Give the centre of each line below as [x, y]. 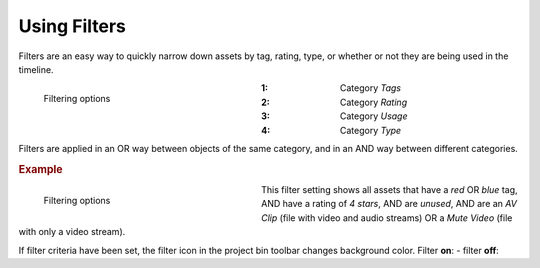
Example [41, 169]
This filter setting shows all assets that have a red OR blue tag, [390, 189]
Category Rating [374, 102]
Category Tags [371, 88]
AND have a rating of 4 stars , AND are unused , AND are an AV [389, 204]
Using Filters [72, 26]
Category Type [371, 130]
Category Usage [374, 116]
